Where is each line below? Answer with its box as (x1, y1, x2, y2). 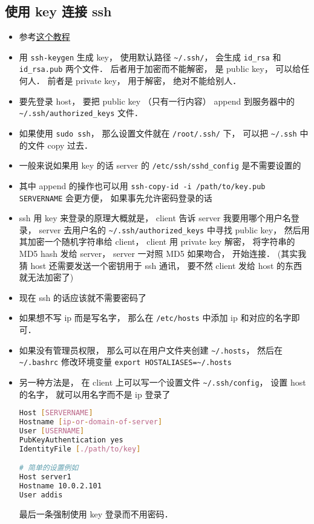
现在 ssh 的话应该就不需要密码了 (19, 291, 146, 303)
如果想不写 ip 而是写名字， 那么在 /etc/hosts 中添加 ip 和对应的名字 (19, 311, 292, 324)
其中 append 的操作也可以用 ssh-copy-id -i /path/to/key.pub (19, 179, 266, 192)
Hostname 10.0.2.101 (19, 481, 102, 490)
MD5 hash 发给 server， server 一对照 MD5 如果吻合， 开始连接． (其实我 (19, 247, 307, 260)
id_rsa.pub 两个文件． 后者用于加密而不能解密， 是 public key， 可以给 (19, 62, 301, 75)
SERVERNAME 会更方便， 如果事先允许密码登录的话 (19, 191, 212, 204)
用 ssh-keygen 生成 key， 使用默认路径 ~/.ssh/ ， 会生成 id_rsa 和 (19, 50, 281, 63)
